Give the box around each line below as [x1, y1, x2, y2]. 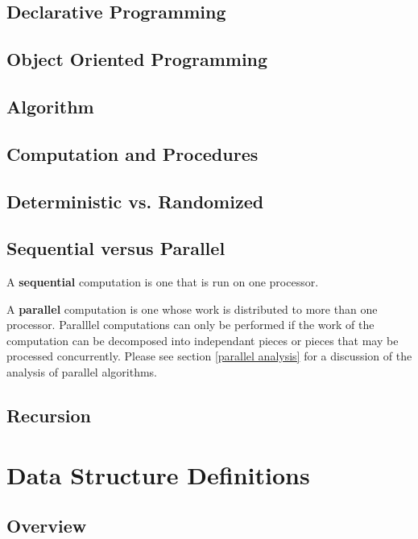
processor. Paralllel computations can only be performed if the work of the [6, 316, 375, 333]
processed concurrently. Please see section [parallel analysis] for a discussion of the [6, 348, 412, 364]
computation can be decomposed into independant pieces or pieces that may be [6, 331, 399, 348]
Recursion [6, 403, 92, 428]
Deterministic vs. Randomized [6, 188, 264, 213]
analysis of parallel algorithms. [6, 364, 157, 381]
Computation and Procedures [6, 141, 259, 166]
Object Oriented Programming [6, 47, 268, 72]
